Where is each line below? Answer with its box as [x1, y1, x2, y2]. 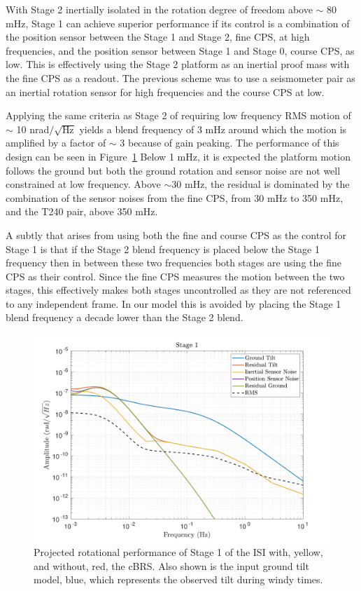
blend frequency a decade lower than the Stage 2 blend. [6, 310, 243, 325]
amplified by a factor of [6, 135, 106, 150]
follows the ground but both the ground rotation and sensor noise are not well [6, 163, 341, 177]
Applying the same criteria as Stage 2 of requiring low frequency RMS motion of [6, 108, 351, 123]
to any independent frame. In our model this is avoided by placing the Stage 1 [6, 296, 341, 311]
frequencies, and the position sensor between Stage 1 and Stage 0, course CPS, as [6, 43, 355, 57]
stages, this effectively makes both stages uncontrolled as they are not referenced [6, 283, 351, 297]
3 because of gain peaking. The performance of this [120, 135, 339, 150]
